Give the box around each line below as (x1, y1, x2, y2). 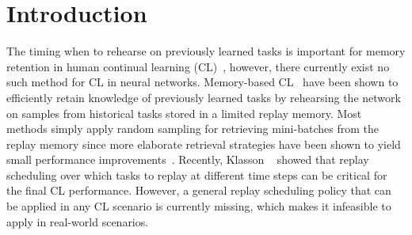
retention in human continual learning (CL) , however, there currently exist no (6, 58, 390, 74)
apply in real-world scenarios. (6, 213, 149, 229)
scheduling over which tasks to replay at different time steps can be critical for (6, 166, 387, 183)
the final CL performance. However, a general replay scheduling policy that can (6, 182, 391, 199)
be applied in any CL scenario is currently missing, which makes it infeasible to (6, 198, 391, 214)
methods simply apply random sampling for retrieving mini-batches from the (6, 120, 379, 137)
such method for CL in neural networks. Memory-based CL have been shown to (6, 74, 399, 90)
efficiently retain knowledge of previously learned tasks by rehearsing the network (6, 89, 401, 105)
